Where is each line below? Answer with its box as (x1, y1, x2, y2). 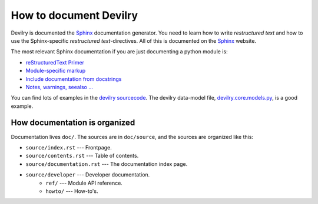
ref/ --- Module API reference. (45, 179, 123, 186)
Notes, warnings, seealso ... (25, 83, 94, 90)
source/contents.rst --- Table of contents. (25, 152, 139, 159)
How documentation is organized (11, 118, 135, 128)
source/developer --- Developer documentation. (25, 171, 150, 178)
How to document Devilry (11, 9, 138, 22)
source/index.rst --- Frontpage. (25, 144, 112, 151)
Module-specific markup (25, 67, 86, 74)
